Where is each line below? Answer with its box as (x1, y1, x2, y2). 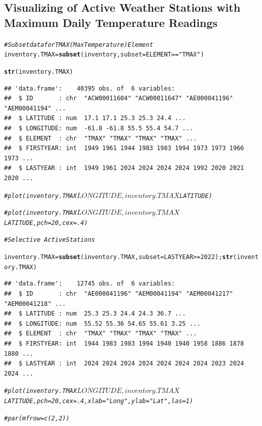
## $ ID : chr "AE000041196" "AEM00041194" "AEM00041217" (4, 290, 234, 298)
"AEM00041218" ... (4, 300, 66, 307)
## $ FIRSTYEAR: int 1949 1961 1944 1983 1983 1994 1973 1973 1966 (4, 145, 244, 152)
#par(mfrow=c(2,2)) (4, 414, 70, 422)
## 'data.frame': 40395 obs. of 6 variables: (4, 84, 175, 92)
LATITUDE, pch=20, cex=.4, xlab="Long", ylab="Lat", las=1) (4, 397, 193, 405)
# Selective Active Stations (4, 236, 95, 244)
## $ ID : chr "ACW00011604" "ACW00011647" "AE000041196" (4, 95, 234, 102)
